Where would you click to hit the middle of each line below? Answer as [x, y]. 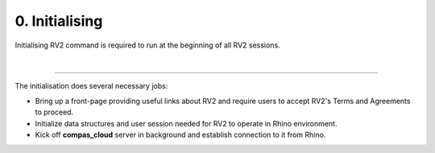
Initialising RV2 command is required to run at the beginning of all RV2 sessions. [148, 45]
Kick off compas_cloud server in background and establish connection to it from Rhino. [180, 134]
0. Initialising [59, 21]
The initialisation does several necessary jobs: [91, 86]
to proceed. [54, 112]
